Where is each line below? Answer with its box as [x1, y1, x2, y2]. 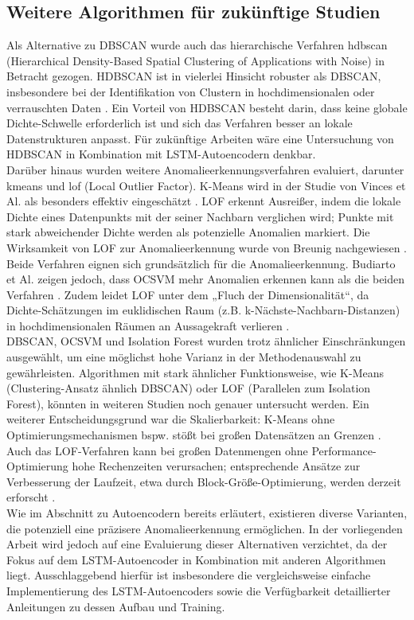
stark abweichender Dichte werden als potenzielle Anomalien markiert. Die [6, 224, 370, 240]
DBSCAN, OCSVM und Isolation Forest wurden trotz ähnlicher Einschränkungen [6, 333, 406, 349]
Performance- [311, 442, 377, 458]
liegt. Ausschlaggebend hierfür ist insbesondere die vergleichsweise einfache [6, 567, 371, 583]
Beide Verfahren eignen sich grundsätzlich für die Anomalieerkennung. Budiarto [6, 255, 396, 271]
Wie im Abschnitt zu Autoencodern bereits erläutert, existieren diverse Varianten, [6, 505, 408, 521]
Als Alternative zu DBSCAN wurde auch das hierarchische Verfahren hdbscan [6, 37, 388, 53]
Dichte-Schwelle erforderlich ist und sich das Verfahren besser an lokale [6, 115, 353, 131]
